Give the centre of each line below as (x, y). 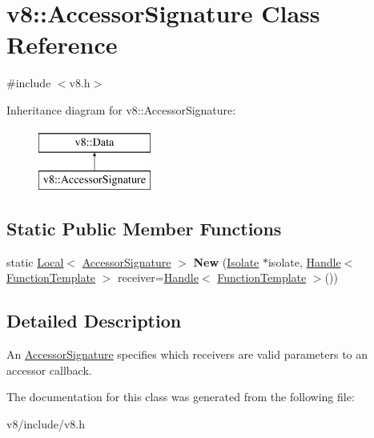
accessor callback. (49, 370)
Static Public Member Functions (144, 229)
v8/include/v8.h (46, 424)
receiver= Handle (158, 277)
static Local (35, 261)
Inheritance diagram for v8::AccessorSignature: (121, 109)
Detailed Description (94, 321)
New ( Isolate (226, 261)
